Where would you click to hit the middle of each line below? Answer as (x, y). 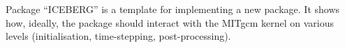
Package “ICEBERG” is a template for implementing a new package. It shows (173, 9)
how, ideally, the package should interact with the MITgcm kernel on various (170, 22)
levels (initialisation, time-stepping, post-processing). (118, 36)
